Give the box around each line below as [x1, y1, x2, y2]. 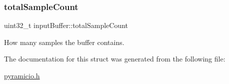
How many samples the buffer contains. [4, 36, 124, 47]
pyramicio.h [4, 70, 40, 80]
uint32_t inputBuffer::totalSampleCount [4, 20, 128, 30]
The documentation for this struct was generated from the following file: [4, 53, 225, 64]
